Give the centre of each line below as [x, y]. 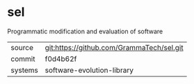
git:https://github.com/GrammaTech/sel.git [114, 47]
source [22, 47]
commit [23, 58]
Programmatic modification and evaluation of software [85, 31]
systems [24, 70]
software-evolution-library [89, 70]
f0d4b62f [61, 58]
